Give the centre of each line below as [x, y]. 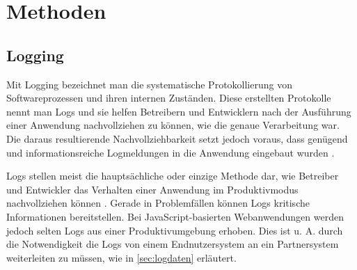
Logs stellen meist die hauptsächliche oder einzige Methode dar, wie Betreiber [173, 176]
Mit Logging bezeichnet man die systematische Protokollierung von [149, 84]
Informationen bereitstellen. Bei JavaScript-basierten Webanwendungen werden [175, 216]
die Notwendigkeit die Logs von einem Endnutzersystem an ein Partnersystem [173, 244]
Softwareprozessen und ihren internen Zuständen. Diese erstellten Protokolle [169, 98]
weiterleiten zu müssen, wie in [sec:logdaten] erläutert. [121, 257]
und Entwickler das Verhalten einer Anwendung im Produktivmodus [152, 189]
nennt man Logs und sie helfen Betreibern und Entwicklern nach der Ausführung [179, 111]
